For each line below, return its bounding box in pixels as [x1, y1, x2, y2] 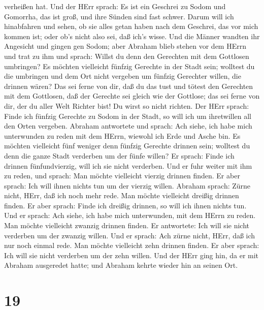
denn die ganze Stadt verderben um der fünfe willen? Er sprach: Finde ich [4, 150, 235, 161]
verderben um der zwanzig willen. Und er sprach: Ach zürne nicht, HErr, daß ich [4, 230, 255, 240]
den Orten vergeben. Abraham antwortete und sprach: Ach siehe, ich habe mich [4, 120, 252, 131]
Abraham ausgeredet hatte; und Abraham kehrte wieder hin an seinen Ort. [4, 260, 238, 270]
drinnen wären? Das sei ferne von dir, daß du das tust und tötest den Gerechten [4, 80, 253, 91]
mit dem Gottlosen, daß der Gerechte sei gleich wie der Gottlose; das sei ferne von [4, 90, 260, 101]
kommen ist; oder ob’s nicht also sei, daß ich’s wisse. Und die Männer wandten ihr [4, 30, 260, 41]
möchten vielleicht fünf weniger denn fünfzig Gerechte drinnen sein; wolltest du [4, 140, 250, 151]
